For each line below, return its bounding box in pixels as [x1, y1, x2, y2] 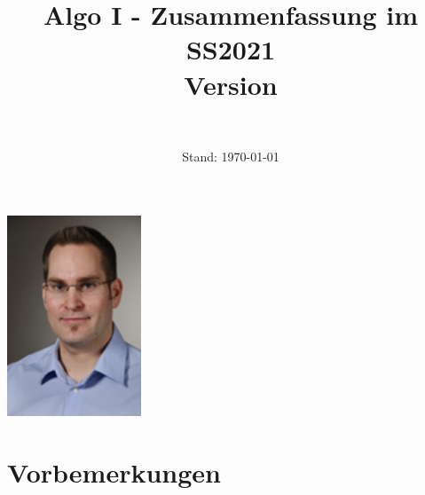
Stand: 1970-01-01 [182, 147, 279, 166]
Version [184, 66, 278, 102]
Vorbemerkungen [7, 453, 221, 490]
